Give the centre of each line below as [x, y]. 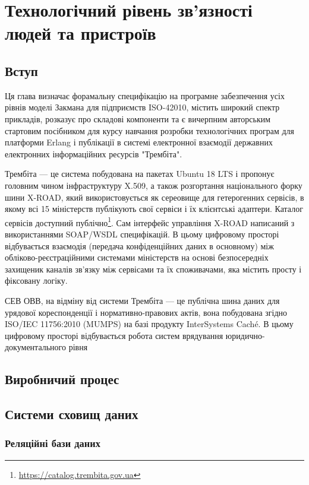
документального [35, 347]
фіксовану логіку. [36, 280]
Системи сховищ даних [72, 414]
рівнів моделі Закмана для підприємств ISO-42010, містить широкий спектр [142, 107]
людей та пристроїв [81, 33]
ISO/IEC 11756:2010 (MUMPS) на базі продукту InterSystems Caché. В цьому [149, 324]
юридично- [245, 335]
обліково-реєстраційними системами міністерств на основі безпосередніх [137, 257]
